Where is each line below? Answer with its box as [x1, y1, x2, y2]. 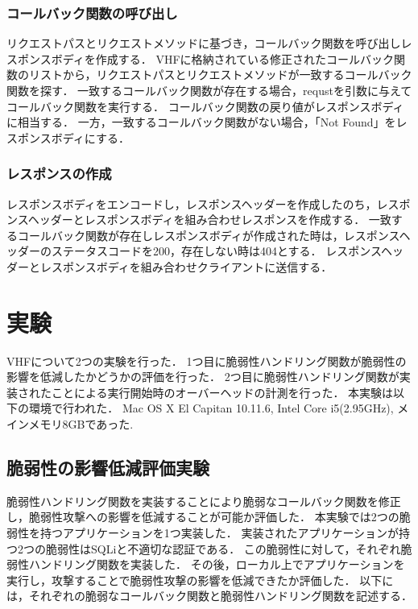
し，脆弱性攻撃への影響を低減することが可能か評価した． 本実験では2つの [6, 508, 399, 525]
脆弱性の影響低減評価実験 [6, 455, 209, 480]
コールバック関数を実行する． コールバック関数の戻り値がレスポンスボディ [6, 97, 404, 114]
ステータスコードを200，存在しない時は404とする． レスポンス [51, 242, 381, 259]
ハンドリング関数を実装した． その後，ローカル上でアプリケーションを [28, 556, 405, 573]
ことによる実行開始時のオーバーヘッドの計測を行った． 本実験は [51, 383, 394, 400]
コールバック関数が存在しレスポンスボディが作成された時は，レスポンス [17, 226, 399, 243]
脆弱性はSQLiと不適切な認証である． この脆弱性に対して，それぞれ [45, 540, 401, 557]
